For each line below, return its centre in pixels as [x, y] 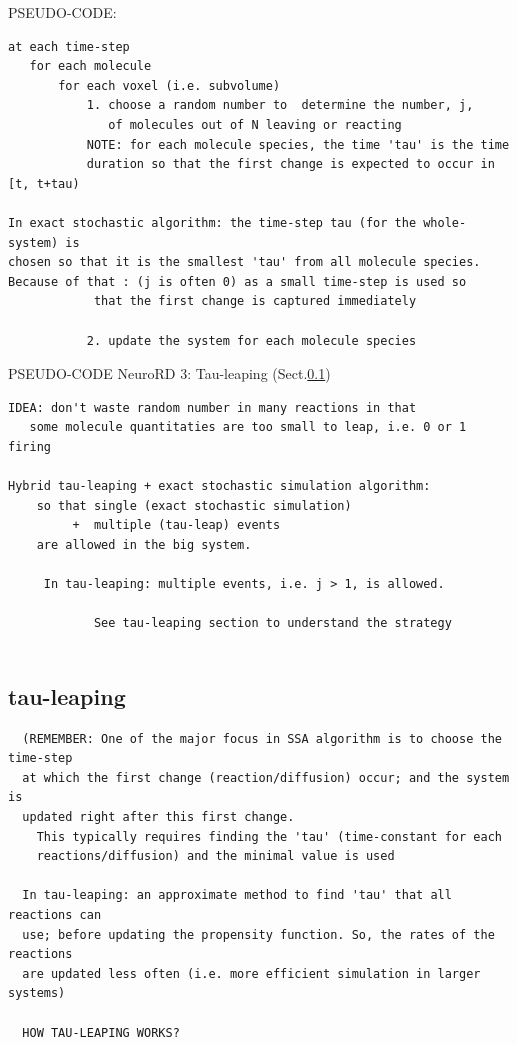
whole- [445, 222]
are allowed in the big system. [144, 544]
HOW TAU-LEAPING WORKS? [101, 1032]
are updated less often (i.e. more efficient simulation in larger [251, 973]
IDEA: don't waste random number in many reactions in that [212, 407]
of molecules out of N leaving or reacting [255, 124]
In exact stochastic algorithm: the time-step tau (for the [212, 222]
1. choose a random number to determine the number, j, [280, 105]
